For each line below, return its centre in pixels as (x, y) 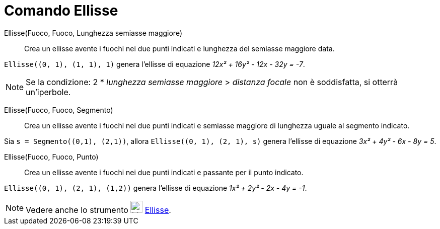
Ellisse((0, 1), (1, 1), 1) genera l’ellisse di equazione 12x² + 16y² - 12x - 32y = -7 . (155, 64)
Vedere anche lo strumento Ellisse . (98, 210)
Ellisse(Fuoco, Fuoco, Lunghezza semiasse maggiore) (93, 33)
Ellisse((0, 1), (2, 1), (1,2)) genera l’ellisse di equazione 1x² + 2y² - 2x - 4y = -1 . (156, 188)
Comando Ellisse (61, 11)
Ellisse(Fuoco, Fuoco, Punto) (51, 157)
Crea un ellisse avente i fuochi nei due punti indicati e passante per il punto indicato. (164, 172)
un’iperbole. (48, 92)
